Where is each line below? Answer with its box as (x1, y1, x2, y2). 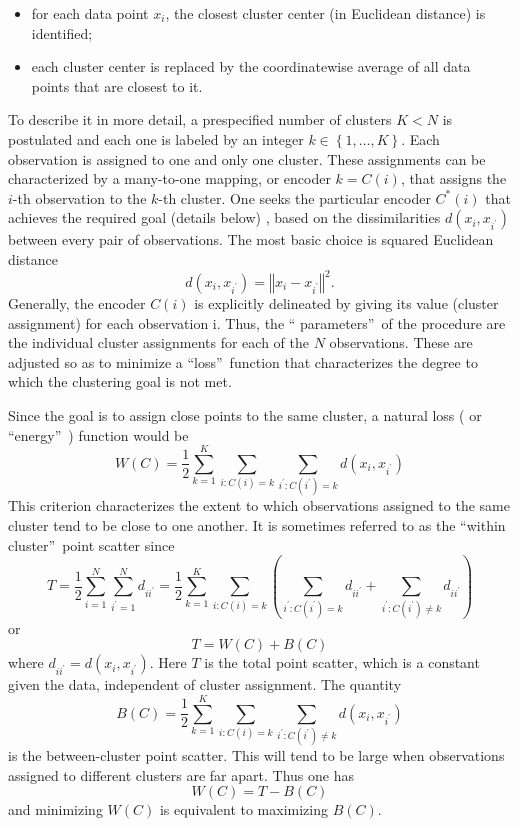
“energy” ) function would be (8, 424, 189, 445)
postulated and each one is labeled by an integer (8, 128, 304, 149)
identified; (31, 22, 93, 43)
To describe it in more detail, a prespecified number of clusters (8, 109, 392, 130)
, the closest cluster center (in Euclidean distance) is (165, 3, 486, 23)
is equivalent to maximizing (159, 799, 329, 820)
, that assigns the (400, 168, 507, 189)
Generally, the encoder (8, 293, 146, 314)
